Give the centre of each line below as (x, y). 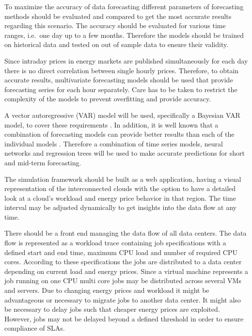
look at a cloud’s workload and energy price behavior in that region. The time (120, 198)
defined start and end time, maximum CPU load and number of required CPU (121, 252)
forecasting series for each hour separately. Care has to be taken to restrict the (121, 89)
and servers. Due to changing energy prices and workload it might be (107, 290)
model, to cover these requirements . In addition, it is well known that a (111, 124)
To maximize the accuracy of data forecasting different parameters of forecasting (124, 6)
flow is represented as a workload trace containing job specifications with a (115, 243)
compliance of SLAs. (35, 328)
